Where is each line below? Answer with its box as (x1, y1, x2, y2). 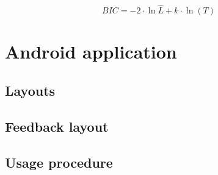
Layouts (5, 80, 56, 99)
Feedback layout (5, 116, 109, 135)
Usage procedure (5, 152, 113, 171)
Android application (5, 39, 177, 64)
